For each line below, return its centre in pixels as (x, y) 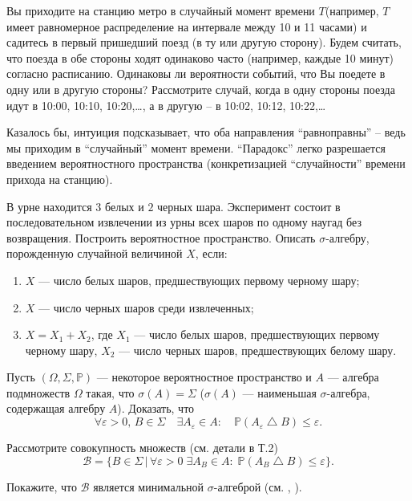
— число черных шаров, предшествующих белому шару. (258, 350)
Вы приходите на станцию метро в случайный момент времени (161, 10)
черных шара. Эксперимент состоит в (249, 206)
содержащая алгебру (56, 408)
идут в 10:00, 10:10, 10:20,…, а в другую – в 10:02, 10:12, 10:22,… (166, 105)
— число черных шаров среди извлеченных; (146, 307)
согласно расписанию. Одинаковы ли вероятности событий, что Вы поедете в (196, 73)
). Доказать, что (156, 408)
